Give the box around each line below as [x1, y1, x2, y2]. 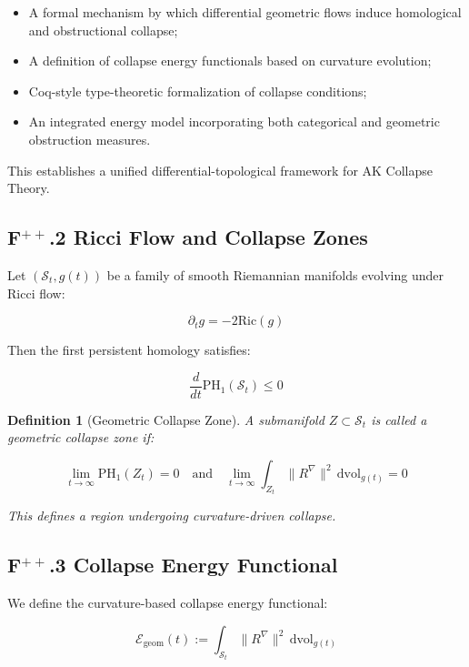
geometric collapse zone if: [7, 428, 155, 447]
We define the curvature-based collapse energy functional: [7, 593, 328, 612]
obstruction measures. [28, 129, 151, 148]
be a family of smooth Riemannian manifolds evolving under [106, 265, 444, 284]
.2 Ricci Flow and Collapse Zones [48, 223, 368, 251]
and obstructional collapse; [28, 20, 178, 39]
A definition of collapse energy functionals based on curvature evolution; [28, 51, 432, 70]
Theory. [7, 178, 50, 197]
